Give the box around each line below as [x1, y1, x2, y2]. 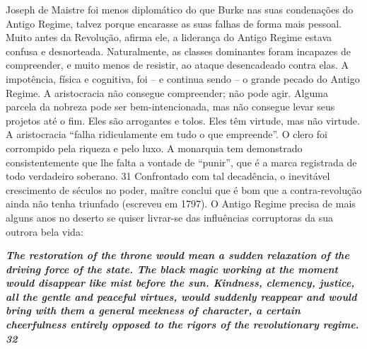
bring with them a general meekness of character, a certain [6, 303, 301, 318]
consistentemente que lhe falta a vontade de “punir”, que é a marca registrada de [6, 154, 357, 169]
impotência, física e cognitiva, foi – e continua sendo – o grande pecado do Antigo [6, 71, 360, 86]
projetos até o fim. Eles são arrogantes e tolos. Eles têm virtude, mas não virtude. [6, 113, 360, 127]
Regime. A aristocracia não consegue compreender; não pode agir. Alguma [6, 85, 328, 100]
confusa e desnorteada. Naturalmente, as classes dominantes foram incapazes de [6, 43, 351, 58]
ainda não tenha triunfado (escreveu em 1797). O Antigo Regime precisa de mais [6, 196, 356, 211]
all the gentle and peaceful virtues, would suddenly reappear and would [6, 289, 357, 304]
